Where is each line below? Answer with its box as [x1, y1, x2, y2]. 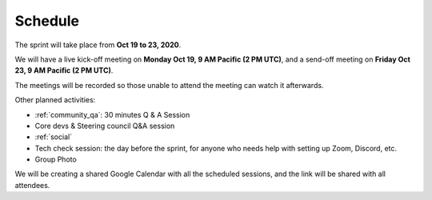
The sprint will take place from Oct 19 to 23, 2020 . [14, 40, 182, 50]
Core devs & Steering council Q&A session [34, 121, 175, 130]
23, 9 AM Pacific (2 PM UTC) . [14, 66, 114, 75]
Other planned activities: [14, 95, 96, 105]
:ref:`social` [34, 132, 72, 142]
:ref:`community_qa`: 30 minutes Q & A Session [34, 110, 190, 119]
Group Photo [34, 154, 78, 164]
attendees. [14, 180, 50, 190]
